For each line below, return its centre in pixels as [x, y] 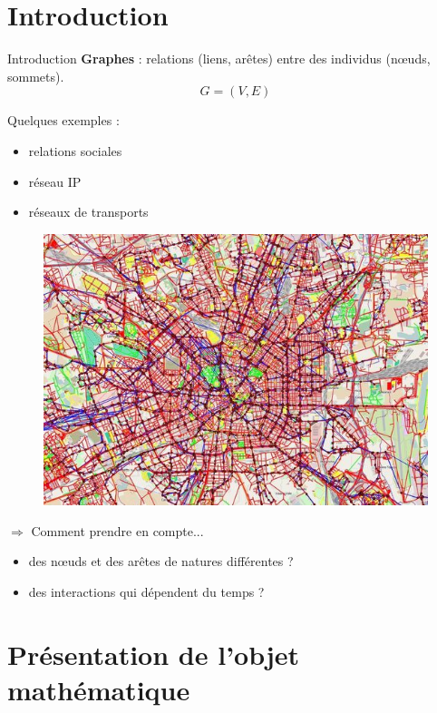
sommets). [36, 76]
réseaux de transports [88, 212]
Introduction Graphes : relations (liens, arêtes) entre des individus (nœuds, [219, 59]
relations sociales [75, 150]
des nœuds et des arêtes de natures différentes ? [161, 561]
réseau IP [55, 181]
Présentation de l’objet [154, 654]
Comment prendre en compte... [117, 530]
